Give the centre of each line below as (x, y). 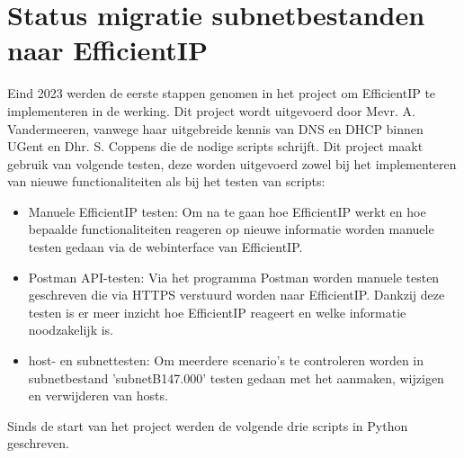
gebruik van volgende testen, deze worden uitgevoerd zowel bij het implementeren (232, 163)
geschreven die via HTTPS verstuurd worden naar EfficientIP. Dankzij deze (236, 295)
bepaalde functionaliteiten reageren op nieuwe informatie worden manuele (231, 229)
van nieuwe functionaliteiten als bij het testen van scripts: (166, 181)
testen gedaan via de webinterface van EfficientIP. (165, 247)
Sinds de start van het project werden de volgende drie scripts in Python (208, 425)
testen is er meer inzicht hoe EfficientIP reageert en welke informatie (217, 312)
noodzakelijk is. (71, 330)
